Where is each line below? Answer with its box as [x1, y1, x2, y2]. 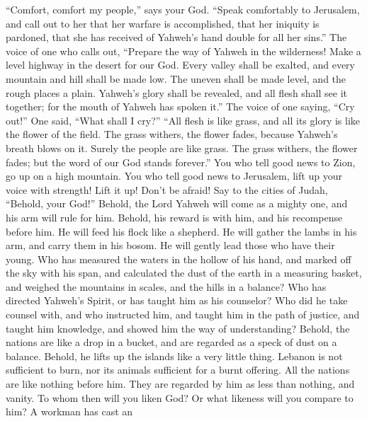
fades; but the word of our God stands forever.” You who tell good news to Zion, [6, 154, 356, 169]
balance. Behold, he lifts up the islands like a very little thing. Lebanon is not [6, 348, 343, 363]
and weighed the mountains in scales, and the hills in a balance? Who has [6, 279, 327, 294]
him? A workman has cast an [6, 404, 133, 419]
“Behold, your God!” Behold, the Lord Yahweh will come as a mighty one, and [6, 196, 348, 211]
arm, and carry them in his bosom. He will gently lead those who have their [6, 238, 335, 253]
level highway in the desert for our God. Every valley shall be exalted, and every [6, 57, 355, 72]
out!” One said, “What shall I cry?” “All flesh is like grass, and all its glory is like [6, 113, 361, 127]
